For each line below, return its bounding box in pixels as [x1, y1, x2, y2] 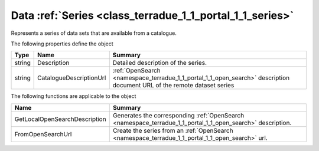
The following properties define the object [11, 40, 113, 47]
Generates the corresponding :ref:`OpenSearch [112, 111, 245, 119]
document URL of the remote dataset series [112, 81, 235, 90]
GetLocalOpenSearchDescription [14, 115, 106, 123]
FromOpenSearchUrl [14, 130, 72, 138]
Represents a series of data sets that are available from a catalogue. [11, 29, 177, 37]
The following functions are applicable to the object [11, 93, 136, 100]
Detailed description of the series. [112, 59, 207, 67]
